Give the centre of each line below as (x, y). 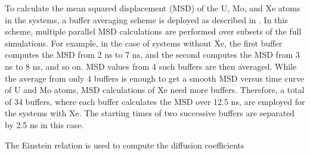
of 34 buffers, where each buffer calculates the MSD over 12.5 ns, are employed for (155, 101)
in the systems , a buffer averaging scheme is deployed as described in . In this (146, 19)
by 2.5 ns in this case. (44, 124)
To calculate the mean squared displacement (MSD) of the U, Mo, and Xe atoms (153, 8)
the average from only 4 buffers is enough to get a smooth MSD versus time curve (154, 78)
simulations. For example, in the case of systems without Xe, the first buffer (144, 43)
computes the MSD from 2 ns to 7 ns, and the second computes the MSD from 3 (152, 55)
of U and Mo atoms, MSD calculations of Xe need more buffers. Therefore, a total (155, 90)
